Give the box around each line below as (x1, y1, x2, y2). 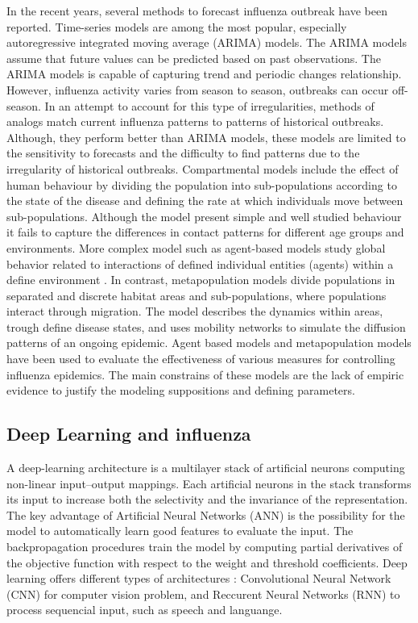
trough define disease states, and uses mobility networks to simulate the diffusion (6, 318, 406, 335)
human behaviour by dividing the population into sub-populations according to (6, 176, 397, 193)
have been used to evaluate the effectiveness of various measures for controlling (6, 350, 395, 367)
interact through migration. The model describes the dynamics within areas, (6, 303, 383, 320)
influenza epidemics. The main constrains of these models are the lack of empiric (6, 366, 404, 383)
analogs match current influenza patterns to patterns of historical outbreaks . (6, 113, 384, 130)
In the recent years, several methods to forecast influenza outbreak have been (6, 2, 387, 19)
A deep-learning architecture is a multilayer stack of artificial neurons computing (6, 459, 405, 476)
